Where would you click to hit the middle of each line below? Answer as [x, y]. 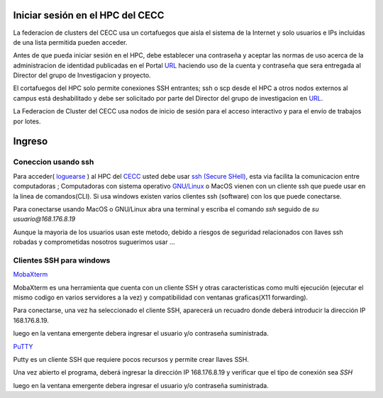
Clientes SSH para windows [62, 260]
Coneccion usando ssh [54, 162]
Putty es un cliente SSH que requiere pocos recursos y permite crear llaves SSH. [131, 360]
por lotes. [27, 121]
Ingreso [30, 142]
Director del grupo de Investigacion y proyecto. [82, 75]
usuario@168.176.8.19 [44, 219]
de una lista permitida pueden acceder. [70, 42]
